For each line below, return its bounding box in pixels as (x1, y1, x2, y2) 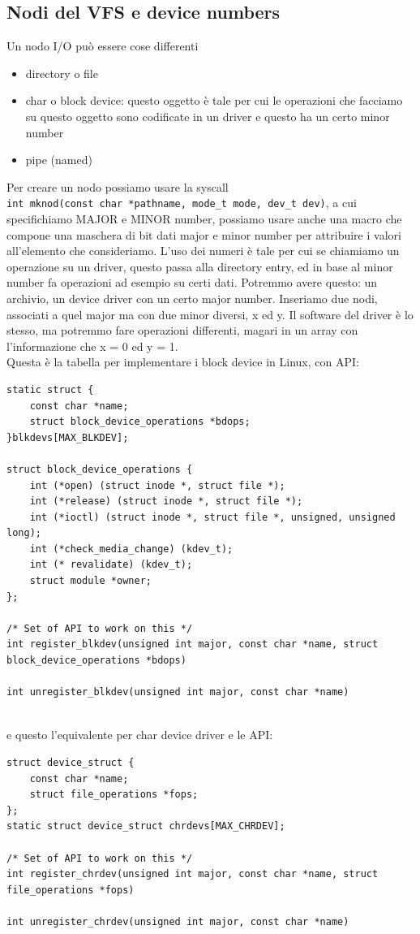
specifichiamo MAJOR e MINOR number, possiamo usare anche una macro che (6, 210, 402, 227)
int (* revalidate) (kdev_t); (29, 559, 193, 571)
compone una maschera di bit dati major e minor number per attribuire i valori (6, 226, 401, 243)
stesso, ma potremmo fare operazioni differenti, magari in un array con (6, 322, 358, 339)
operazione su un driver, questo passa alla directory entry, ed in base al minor (6, 257, 393, 275)
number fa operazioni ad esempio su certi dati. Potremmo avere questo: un (6, 274, 378, 291)
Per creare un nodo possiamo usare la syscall (6, 178, 229, 195)
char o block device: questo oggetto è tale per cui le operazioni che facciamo (25, 92, 403, 109)
